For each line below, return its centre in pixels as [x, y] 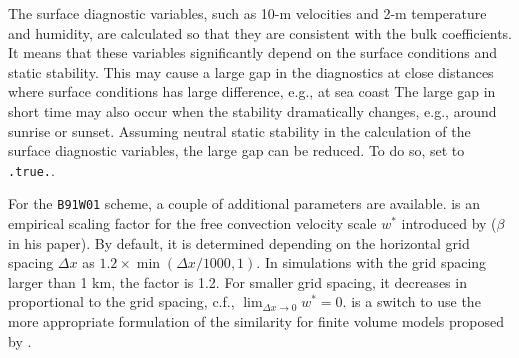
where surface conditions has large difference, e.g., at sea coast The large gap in [252, 91]
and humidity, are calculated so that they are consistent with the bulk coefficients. [260, 32]
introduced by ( [449, 223]
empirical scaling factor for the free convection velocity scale [192, 223]
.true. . [31, 169]
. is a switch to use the [411, 301]
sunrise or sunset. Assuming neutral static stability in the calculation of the [239, 130]
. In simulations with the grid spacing [371, 262]
